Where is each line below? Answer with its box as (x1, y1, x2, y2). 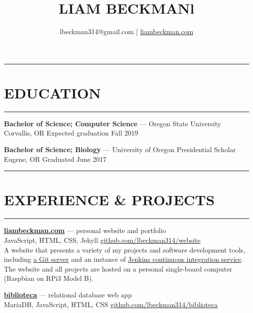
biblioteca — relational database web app (4, 289, 132, 299)
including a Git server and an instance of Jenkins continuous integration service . (4, 254, 243, 264)
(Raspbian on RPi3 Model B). (4, 273, 94, 283)
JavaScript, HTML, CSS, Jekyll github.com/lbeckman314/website (4, 235, 201, 245)
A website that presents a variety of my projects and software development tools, (4, 244, 246, 254)
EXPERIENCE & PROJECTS (4, 190, 215, 210)
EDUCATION (4, 82, 101, 102)
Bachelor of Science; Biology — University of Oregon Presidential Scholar (4, 144, 236, 155)
